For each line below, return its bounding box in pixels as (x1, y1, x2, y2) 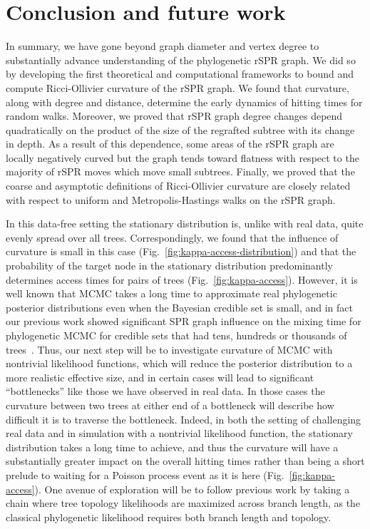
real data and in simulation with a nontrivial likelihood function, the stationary (6, 426, 353, 441)
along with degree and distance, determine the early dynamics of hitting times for (6, 94, 363, 109)
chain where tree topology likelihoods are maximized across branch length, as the (6, 495, 361, 510)
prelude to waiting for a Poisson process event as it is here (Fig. (6, 467, 284, 482)
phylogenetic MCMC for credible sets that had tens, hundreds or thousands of (6, 328, 347, 342)
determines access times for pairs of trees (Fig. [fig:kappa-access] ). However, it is (6, 272, 358, 287)
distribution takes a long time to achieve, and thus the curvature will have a (6, 439, 339, 454)
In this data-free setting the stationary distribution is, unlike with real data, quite (6, 216, 364, 231)
